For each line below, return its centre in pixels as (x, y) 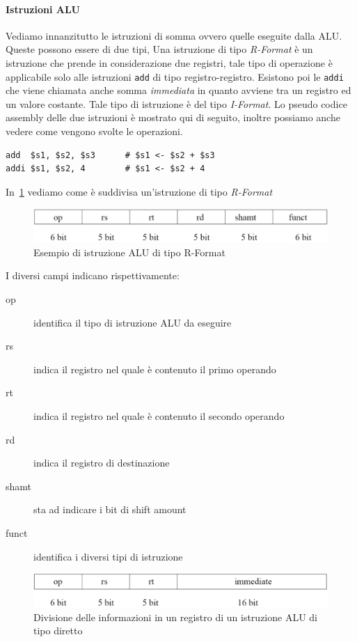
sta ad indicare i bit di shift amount (110, 509)
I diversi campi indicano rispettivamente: (93, 275)
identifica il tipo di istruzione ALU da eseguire (133, 322)
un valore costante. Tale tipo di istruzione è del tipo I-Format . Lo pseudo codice (176, 103)
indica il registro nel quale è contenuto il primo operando (155, 369)
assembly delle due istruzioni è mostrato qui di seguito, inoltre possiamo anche (173, 117)
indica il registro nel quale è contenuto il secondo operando (159, 416)
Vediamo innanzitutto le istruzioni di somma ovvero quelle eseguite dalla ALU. (174, 35)
